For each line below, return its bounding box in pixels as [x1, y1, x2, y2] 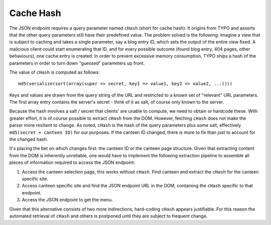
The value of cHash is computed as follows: [9, 69, 100, 75]
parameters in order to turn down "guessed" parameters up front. [9, 60, 145, 66]
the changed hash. [9, 136, 48, 142]
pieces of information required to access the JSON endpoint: [9, 159, 135, 165]
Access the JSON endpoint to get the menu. [22, 197, 113, 203]
